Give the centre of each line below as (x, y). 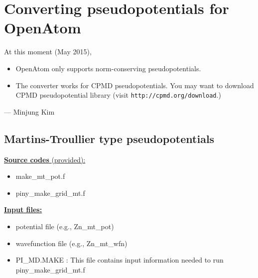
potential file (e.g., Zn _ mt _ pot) (65, 226)
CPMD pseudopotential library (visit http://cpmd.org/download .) (118, 95)
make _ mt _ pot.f (40, 176)
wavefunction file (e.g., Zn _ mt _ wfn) (71, 243)
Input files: (23, 209)
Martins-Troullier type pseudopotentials (109, 138)
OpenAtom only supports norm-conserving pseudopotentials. (108, 68)
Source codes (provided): (45, 159)
